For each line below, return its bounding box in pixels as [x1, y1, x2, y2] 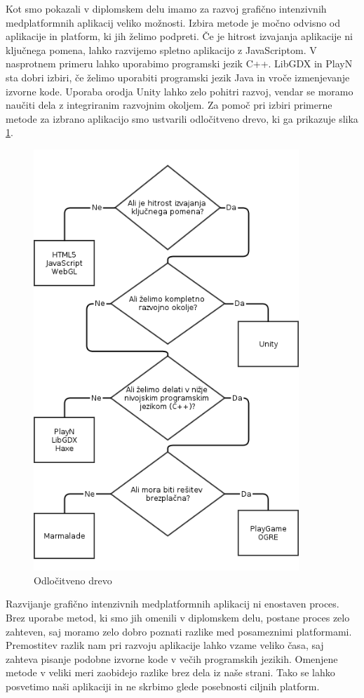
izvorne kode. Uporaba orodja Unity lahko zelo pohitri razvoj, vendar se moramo [6, 83, 353, 98]
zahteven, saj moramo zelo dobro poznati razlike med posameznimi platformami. [6, 624, 352, 638]
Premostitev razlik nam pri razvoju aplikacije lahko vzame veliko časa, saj [6, 638, 324, 652]
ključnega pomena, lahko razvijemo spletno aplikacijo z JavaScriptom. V [6, 42, 317, 57]
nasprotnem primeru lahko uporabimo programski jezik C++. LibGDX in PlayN [6, 56, 353, 71]
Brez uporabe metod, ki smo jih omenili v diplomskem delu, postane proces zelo [6, 610, 350, 624]
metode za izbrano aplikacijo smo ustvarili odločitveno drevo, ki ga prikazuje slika [6, 111, 358, 126]
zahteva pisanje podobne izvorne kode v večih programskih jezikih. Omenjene [6, 651, 338, 666]
